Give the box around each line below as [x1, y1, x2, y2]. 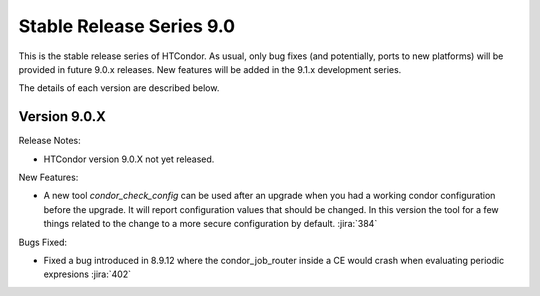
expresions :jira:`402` [43, 268, 132, 280]
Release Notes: [18, 135, 81, 147]
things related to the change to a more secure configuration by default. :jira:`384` [43, 218, 378, 230]
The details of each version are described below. [18, 82, 220, 94]
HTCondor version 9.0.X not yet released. [43, 153, 215, 165]
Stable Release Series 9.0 [18, 15, 235, 37]
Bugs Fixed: [18, 236, 68, 248]
